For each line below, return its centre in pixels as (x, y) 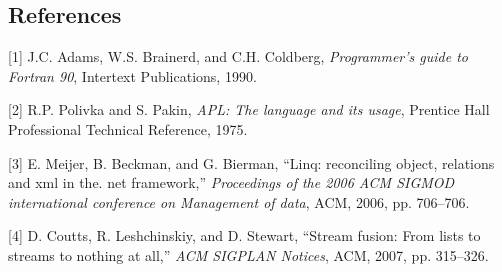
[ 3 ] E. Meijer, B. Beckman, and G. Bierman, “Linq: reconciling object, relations (251, 162)
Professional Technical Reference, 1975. (128, 128)
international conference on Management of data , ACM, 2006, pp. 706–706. (239, 201)
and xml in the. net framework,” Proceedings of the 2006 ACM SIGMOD (231, 182)
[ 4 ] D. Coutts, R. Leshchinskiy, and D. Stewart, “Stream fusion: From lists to (244, 235)
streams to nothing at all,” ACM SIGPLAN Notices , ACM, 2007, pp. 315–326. (248, 254)
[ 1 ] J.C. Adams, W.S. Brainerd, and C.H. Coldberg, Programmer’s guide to (238, 56)
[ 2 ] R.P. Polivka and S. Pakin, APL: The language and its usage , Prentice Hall (249, 109)
